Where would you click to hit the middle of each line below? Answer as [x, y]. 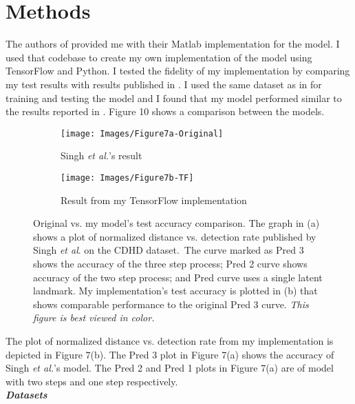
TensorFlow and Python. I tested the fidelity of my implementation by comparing [178, 71]
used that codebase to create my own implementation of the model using [159, 57]
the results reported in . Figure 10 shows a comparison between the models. [165, 111]
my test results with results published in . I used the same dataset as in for [164, 84]
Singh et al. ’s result [101, 155]
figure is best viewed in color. [94, 317]
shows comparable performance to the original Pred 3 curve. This [171, 304]
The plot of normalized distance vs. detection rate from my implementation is [170, 340]
